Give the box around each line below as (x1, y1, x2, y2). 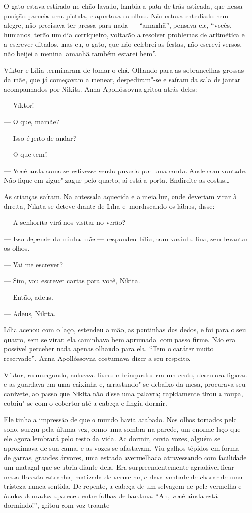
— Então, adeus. (4, 292, 53, 302)
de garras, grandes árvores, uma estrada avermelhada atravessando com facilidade (4, 452, 247, 462)
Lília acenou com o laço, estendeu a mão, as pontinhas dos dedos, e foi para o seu (4, 325, 246, 335)
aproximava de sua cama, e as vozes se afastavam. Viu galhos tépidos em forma (4, 443, 239, 453)
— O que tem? (4, 149, 48, 159)
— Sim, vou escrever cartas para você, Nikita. (4, 275, 140, 286)
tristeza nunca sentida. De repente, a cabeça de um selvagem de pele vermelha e (4, 481, 242, 491)
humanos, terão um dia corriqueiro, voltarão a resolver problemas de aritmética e (4, 29, 245, 39)
